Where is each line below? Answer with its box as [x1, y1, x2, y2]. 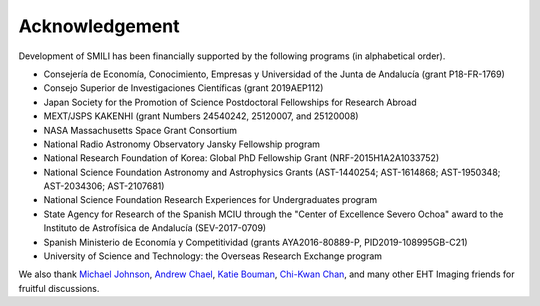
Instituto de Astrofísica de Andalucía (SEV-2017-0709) [43, 222, 267, 234]
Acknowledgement [18, 15, 180, 37]
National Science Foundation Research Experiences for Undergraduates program [43, 194, 378, 206]
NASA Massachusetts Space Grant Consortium [43, 124, 238, 136]
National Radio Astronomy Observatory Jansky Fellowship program [43, 138, 320, 150]
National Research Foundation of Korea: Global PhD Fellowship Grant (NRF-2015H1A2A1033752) [43, 152, 440, 164]
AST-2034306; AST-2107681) [43, 180, 165, 192]
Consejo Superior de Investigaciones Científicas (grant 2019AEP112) [43, 82, 324, 94]
